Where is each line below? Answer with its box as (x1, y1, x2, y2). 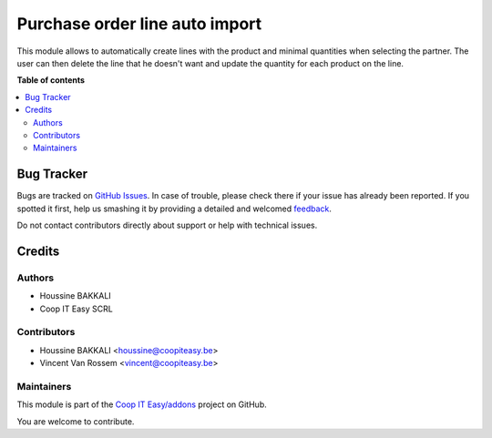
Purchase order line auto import (16, 14, 262, 34)
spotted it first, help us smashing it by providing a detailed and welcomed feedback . (16, 203, 333, 214)
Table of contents (16, 75, 86, 86)
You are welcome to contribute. (16, 415, 135, 427)
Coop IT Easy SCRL (39, 303, 113, 314)
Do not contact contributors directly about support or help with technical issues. (16, 219, 318, 230)
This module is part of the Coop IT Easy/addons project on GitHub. (16, 399, 268, 410)
